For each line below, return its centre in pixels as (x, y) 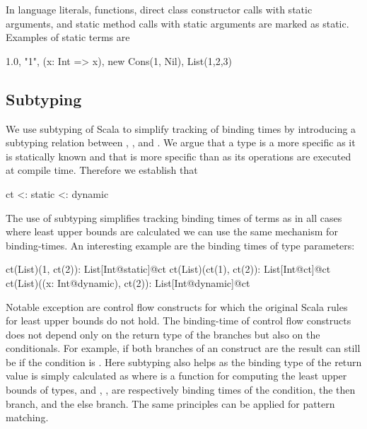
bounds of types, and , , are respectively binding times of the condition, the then (181, 390)
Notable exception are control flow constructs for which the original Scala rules (177, 306)
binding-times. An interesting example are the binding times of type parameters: (180, 245)
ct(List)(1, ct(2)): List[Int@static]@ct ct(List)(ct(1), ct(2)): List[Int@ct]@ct (168, 269)
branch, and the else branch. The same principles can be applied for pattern (170, 403)
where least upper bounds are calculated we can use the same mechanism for (172, 231)
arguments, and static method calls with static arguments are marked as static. (177, 23)
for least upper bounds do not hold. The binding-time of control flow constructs (179, 321)
